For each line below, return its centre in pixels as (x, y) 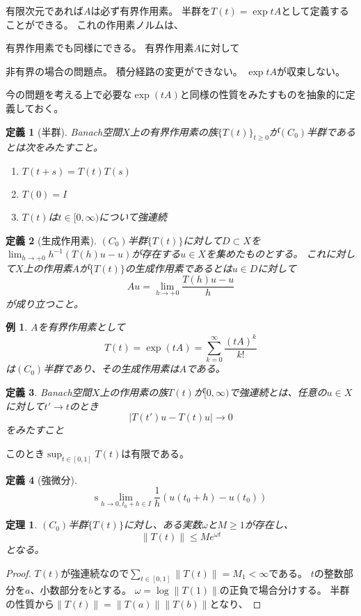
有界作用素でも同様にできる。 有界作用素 (100, 48)
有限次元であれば (45, 10)
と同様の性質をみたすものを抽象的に (263, 94)
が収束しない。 (311, 71)
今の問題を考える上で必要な (69, 94)
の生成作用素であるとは (178, 268)
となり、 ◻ (235, 603)
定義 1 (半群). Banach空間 (64, 131)
